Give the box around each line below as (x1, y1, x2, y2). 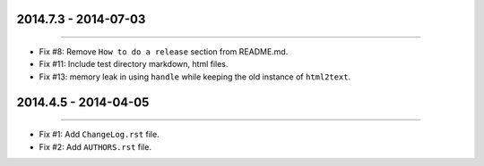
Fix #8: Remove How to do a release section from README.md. (39, 46, 289, 57)
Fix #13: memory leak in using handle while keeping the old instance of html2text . (39, 71, 351, 82)
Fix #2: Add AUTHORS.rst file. (39, 141, 152, 152)
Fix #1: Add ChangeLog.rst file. (39, 129, 160, 140)
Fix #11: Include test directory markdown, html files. (39, 59, 229, 70)
